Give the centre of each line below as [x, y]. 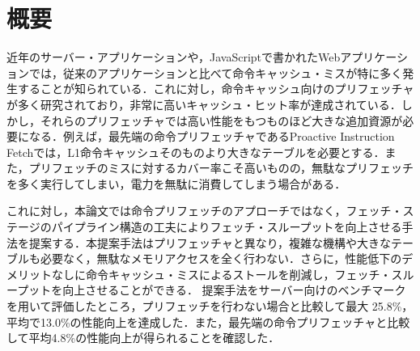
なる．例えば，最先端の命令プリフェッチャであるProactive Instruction [212, 136]
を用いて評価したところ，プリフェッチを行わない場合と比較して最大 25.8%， [210, 306]
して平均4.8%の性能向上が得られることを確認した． [143, 338]
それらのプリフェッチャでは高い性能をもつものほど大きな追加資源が [221, 120]
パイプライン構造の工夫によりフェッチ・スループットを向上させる [227, 227]
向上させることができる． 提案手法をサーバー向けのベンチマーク [234, 290]
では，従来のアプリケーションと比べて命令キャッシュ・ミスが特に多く [216, 72]
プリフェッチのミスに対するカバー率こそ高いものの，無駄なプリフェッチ [221, 168]
